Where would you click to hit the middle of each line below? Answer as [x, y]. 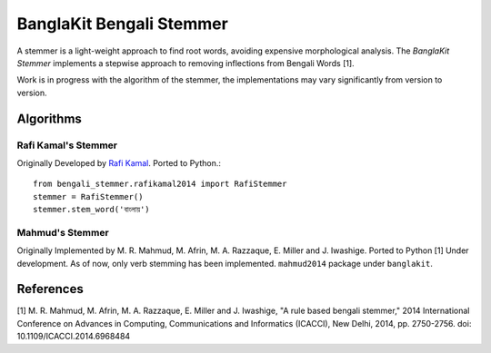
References [50, 289]
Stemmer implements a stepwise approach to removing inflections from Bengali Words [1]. [185, 63]
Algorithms [49, 118]
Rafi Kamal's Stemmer [67, 145]
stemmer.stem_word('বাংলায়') [91, 210]
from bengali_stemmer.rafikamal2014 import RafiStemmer [160, 184]
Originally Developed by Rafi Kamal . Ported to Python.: [119, 162]
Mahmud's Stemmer [63, 232]
